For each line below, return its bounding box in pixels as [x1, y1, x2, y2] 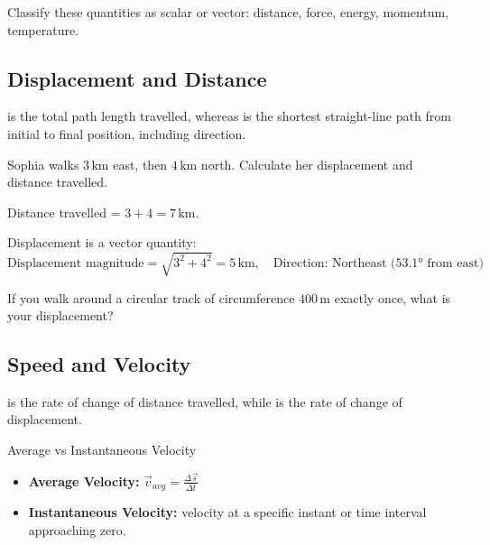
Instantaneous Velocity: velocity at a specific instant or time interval [28, 503, 427, 522]
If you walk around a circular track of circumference [7, 288, 295, 307]
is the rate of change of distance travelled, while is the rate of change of [7, 392, 402, 411]
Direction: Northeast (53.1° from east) [273, 256, 484, 270]
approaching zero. [28, 520, 126, 539]
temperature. [7, 20, 79, 39]
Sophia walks [7, 154, 79, 173]
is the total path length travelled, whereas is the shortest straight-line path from [7, 106, 451, 125]
